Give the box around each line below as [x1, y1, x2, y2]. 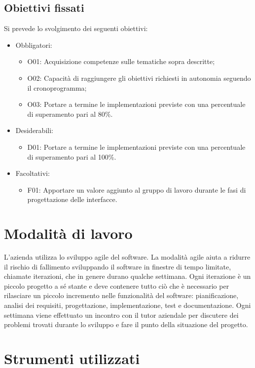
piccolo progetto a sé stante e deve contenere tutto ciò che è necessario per [4, 280, 229, 291]
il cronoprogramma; [27, 82, 87, 93]
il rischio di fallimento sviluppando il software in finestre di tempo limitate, [4, 261, 231, 271]
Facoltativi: [15, 168, 50, 178]
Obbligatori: [15, 39, 52, 50]
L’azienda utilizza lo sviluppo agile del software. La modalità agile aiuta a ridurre [4, 252, 251, 262]
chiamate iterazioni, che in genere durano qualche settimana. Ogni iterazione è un [4, 271, 251, 281]
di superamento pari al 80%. [27, 108, 113, 119]
